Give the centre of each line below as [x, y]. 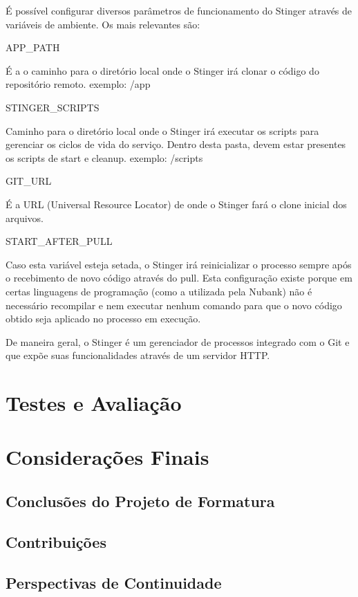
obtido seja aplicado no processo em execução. [103, 319]
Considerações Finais [107, 457]
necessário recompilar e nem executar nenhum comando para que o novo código [174, 305]
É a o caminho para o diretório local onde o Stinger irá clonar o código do [162, 70]
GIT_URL [29, 181]
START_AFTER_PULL [59, 241]
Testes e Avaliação [94, 403]
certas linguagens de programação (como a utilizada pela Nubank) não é [159, 291]
